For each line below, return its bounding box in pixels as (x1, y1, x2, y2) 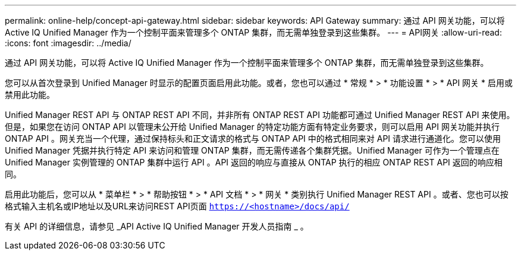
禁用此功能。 (5, 90, 55, 100)
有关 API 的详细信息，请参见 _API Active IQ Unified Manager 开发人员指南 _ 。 (5, 221, 309, 231)
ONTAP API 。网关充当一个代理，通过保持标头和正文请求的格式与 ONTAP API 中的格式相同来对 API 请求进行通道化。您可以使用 (5, 133, 501, 144)
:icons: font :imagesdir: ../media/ (5, 38, 131, 48)
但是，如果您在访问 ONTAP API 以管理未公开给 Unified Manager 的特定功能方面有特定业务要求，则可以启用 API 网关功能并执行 (5, 122, 500, 132)
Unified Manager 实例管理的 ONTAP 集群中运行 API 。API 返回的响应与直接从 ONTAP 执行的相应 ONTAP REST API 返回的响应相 (5, 157, 503, 167)
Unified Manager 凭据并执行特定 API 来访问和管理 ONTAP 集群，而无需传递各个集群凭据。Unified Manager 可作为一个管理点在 (5, 145, 500, 155)
